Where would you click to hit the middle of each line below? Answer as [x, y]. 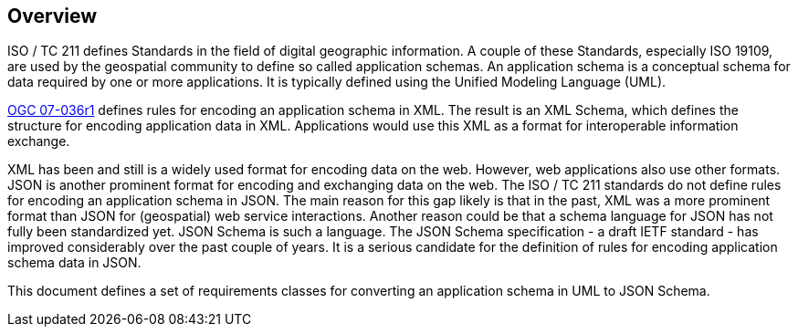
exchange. [39, 141]
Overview [52, 16]
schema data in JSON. [74, 263]
